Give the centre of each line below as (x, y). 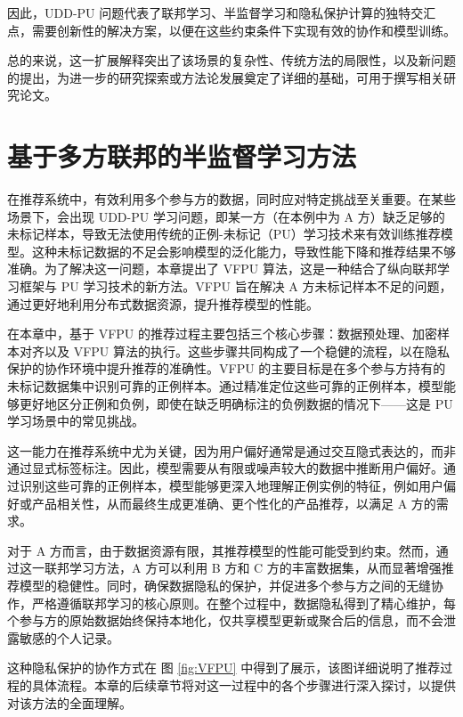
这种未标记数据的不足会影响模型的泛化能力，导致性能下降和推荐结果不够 (244, 251)
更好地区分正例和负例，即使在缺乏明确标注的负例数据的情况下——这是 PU (236, 403)
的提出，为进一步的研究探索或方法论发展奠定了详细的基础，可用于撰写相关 (225, 77)
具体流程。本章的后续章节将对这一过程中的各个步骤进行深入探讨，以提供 (244, 684)
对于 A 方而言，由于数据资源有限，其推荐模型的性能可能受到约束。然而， (222, 550)
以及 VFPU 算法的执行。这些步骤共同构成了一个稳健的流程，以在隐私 (247, 350)
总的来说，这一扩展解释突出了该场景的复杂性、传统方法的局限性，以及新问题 (231, 60)
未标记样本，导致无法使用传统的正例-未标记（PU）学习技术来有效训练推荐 (224, 234)
